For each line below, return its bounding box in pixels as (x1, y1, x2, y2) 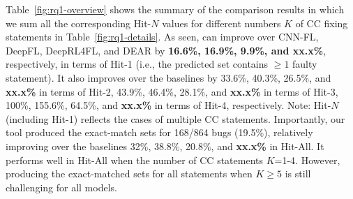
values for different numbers (162, 15, 281, 30)
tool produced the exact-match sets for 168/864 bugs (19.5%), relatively (6, 125, 313, 140)
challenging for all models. (6, 179, 117, 194)
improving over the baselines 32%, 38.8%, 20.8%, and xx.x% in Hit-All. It (6, 138, 324, 153)
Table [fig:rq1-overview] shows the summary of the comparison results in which (6, 2, 345, 16)
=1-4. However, (274, 152, 340, 167)
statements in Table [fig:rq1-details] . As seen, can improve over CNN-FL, (6, 29, 319, 44)
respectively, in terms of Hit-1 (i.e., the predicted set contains (6, 57, 269, 71)
